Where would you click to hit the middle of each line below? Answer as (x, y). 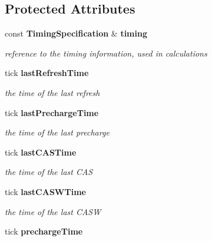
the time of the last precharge (57, 132)
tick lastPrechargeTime (52, 112)
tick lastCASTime (41, 152)
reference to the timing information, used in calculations (106, 53)
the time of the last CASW (53, 211)
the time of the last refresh (52, 92)
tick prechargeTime (44, 231)
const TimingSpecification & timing (76, 33)
